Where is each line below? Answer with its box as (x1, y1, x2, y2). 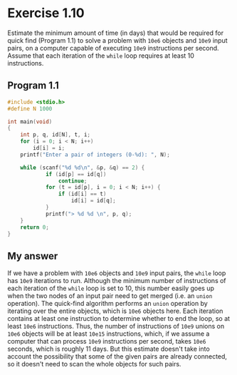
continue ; (58, 177, 88, 185)
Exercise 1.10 (7, 5, 85, 21)
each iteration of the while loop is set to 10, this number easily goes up (7, 284, 215, 293)
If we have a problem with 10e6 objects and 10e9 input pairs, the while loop (7, 269, 226, 277)
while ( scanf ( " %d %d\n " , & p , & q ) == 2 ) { (20, 164, 145, 171)
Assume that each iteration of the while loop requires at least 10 (7, 51, 194, 60)
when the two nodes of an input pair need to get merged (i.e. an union (7, 292, 213, 300)
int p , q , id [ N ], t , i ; (20, 131, 91, 138)
